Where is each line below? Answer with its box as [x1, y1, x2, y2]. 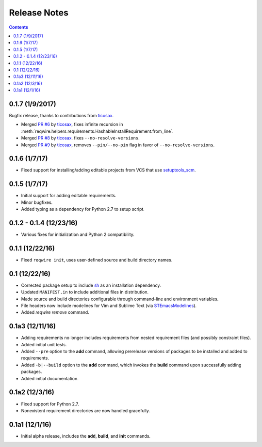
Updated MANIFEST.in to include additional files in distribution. [21, 289, 149, 295]
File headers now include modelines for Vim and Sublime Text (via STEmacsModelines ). [21, 303, 196, 308]
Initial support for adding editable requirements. [21, 193, 116, 199]
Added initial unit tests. [21, 341, 67, 347]
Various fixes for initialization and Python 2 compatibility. [21, 231, 134, 237]
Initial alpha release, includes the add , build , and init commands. [21, 433, 150, 439]
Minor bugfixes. [21, 199, 53, 205]
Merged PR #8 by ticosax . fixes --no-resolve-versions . [21, 135, 140, 141]
